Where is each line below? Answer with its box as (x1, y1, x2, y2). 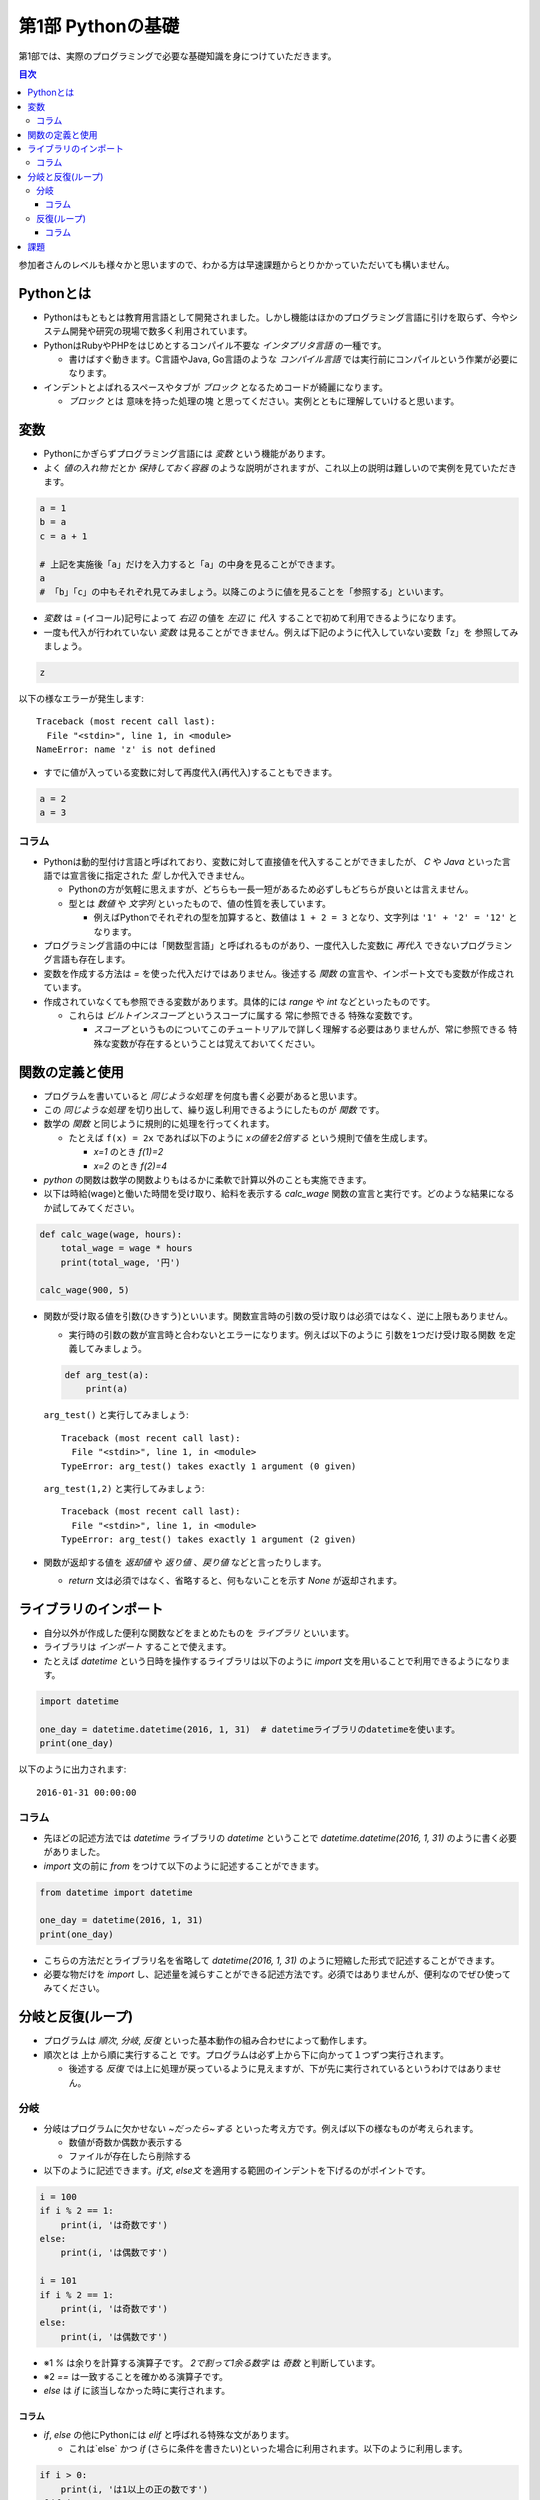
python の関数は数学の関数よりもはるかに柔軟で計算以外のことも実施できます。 (43, 1174, 372, 1186)
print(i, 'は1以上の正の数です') (60, 2483, 209, 2495)
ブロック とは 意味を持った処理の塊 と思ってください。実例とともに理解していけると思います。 (68, 395, 460, 407)
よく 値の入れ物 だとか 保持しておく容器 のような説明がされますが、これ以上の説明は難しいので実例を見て (43, 461, 482, 474)
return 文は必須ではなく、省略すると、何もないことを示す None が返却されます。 (68, 1574, 402, 1586)
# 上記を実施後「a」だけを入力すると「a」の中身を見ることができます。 (39, 558, 340, 570)
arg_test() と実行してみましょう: (43, 1409, 189, 1421)
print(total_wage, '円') (60, 1256, 181, 1268)
